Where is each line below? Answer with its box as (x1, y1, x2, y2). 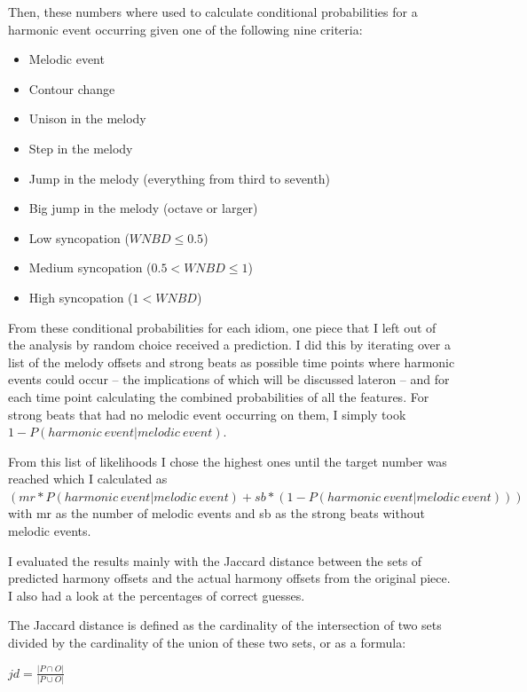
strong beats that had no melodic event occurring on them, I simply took (8, 405, 406, 423)
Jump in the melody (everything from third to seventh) (28, 169, 330, 187)
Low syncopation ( (28, 228, 130, 247)
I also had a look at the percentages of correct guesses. (8, 586, 305, 604)
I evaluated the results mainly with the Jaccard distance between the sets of (8, 551, 422, 570)
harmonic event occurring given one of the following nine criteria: (8, 20, 363, 38)
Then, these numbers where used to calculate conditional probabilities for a (8, 3, 418, 20)
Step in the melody (28, 138, 133, 157)
